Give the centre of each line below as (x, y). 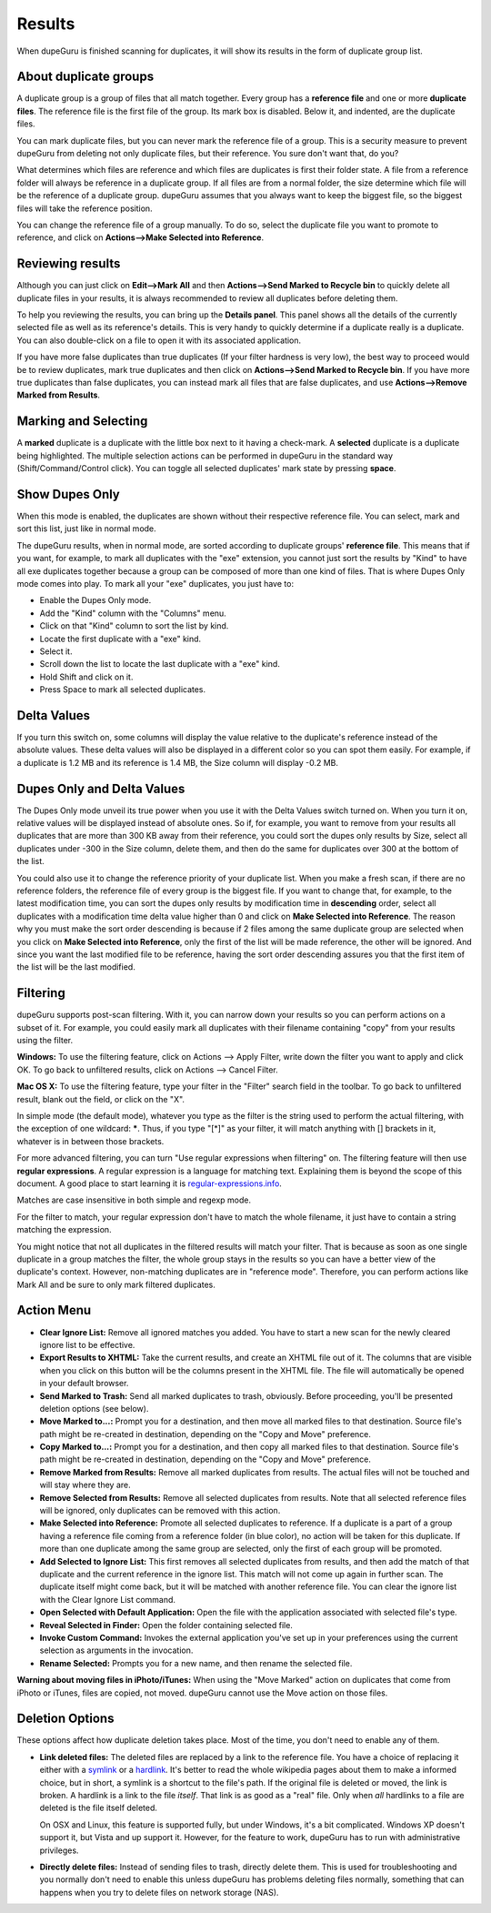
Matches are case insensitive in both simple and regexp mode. (134, 1200)
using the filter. (45, 1041)
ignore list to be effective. (87, 1344)
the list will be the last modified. (76, 967)
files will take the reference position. (85, 208)
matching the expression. (65, 1230)
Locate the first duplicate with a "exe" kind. (120, 639)
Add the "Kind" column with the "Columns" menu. (133, 613)
